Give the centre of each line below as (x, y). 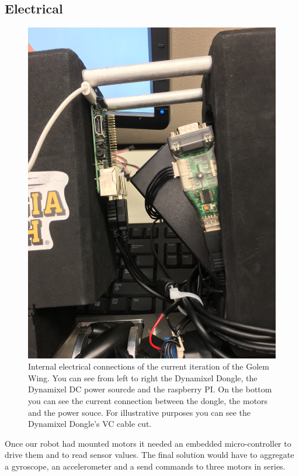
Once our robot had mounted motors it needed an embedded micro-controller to (148, 443)
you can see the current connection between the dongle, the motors (148, 400)
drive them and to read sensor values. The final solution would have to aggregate (149, 455)
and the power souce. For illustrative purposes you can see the (140, 412)
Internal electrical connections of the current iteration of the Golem (149, 366)
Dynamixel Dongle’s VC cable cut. (90, 424)
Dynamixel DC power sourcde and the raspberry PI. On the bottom (150, 389)
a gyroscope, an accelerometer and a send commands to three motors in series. (145, 466)
